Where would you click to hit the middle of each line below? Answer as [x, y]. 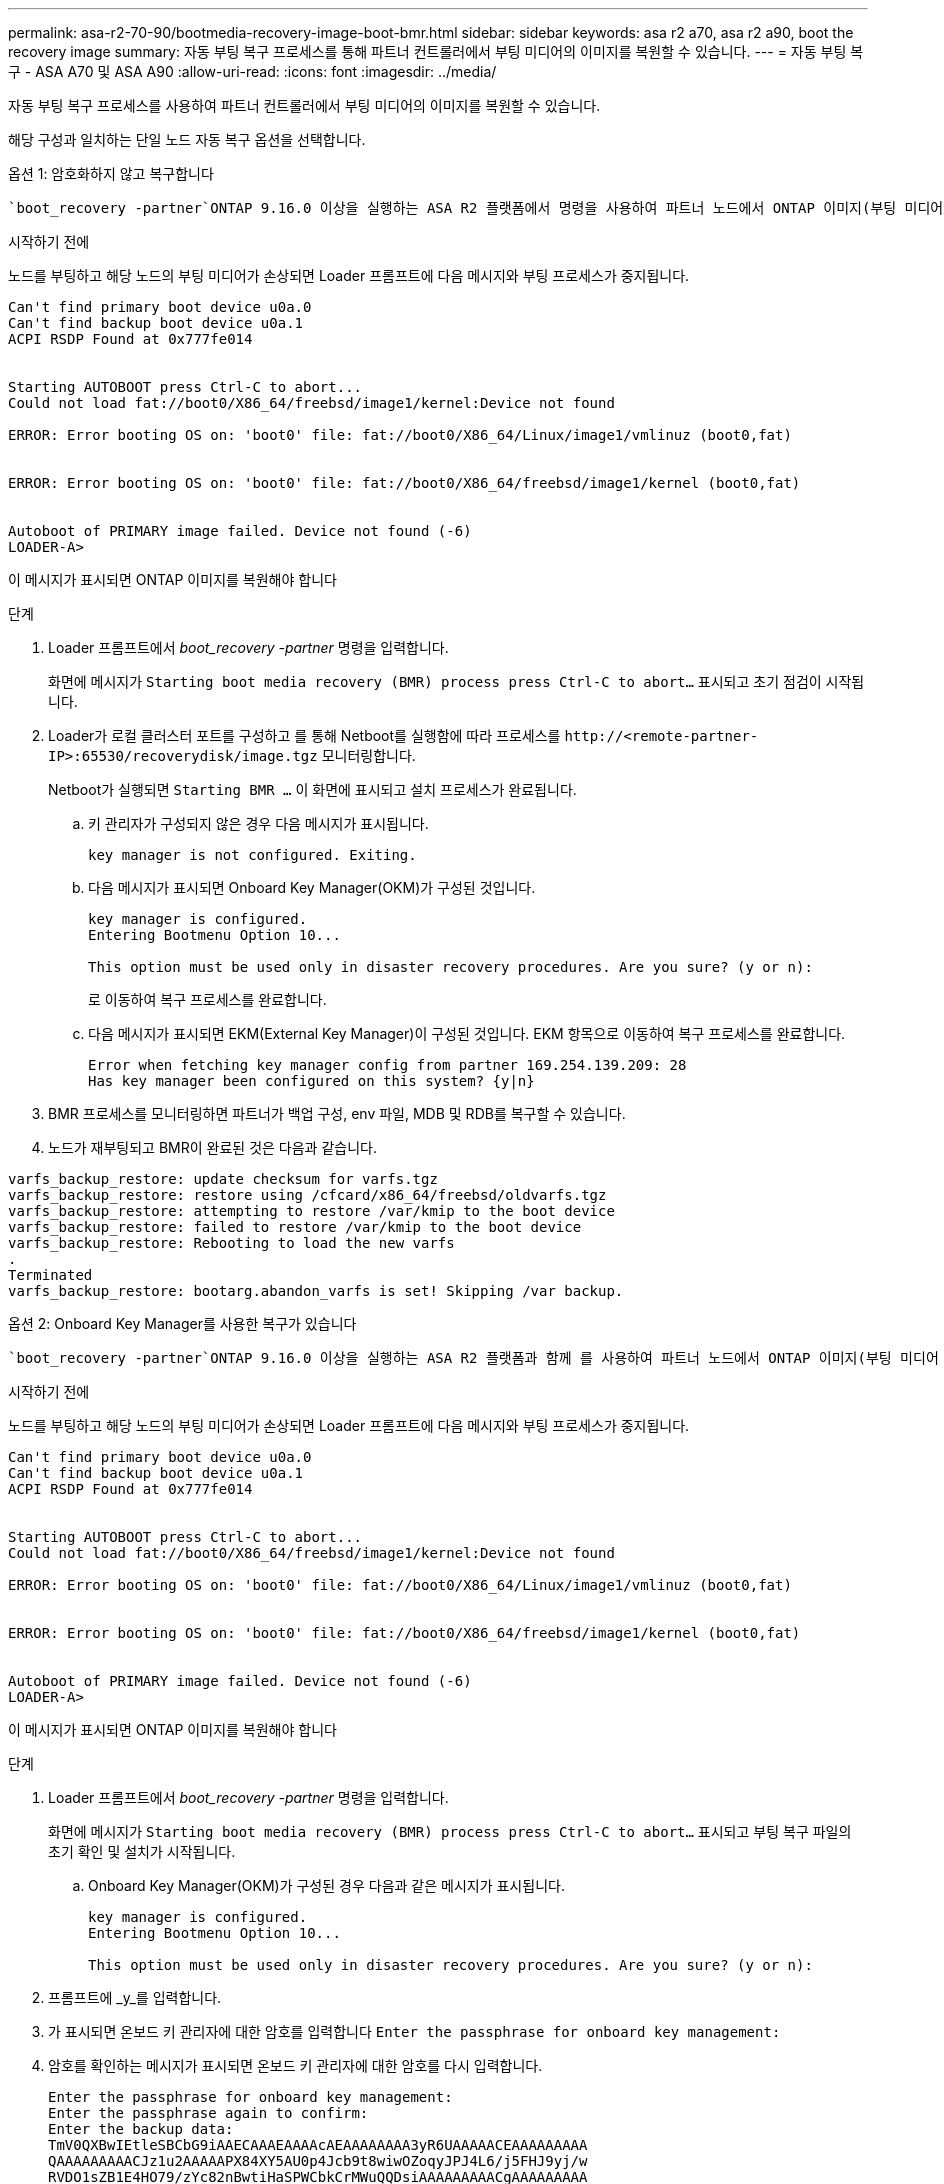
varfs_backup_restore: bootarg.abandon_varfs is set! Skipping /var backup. [316, 1291]
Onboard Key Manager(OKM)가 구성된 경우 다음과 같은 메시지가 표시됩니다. [326, 1885]
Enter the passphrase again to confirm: [208, 2113]
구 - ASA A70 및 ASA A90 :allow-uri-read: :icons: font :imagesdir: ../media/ [252, 71]
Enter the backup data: [141, 2129]
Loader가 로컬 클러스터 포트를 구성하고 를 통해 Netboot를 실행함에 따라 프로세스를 [304, 735]
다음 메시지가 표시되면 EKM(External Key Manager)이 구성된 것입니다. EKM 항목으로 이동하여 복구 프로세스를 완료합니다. [467, 1033]
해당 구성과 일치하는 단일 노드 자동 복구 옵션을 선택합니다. [187, 139]
